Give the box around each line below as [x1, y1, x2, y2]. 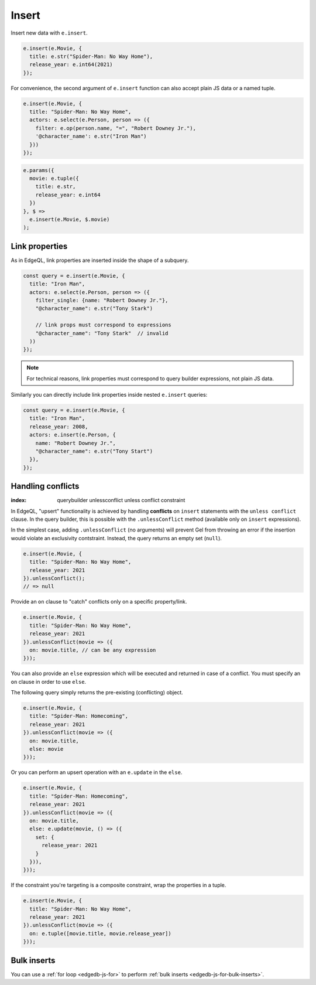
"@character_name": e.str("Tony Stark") [35, 305, 153, 312]
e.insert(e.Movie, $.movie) [29, 216, 110, 223]
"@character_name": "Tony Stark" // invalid [35, 330, 169, 336]
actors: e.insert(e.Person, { [29, 431, 116, 438]
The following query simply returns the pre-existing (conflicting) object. [11, 689, 184, 696]
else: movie [29, 746, 64, 752]
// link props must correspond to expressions [35, 322, 172, 328]
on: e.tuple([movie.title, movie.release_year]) [29, 930, 172, 937]
